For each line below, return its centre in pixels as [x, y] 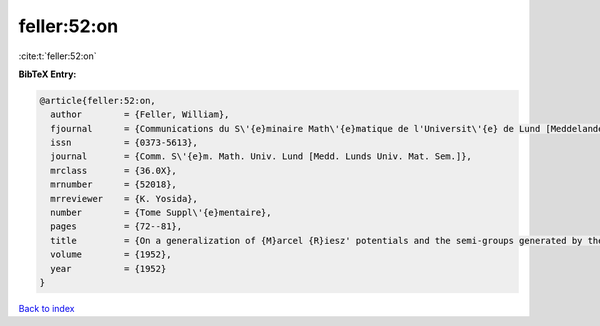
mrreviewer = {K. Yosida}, [124, 198]
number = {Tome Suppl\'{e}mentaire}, [161, 213]
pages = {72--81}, [116, 226]
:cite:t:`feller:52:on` [57, 56]
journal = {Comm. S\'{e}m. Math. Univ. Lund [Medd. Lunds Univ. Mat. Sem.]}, [261, 156]
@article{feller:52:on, [98, 100]
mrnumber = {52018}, [113, 184]
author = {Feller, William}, [140, 114]
